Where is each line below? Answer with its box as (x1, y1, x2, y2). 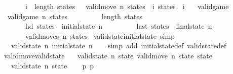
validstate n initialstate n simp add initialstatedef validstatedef (11, 40, 226, 51)
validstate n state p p (11, 60, 94, 70)
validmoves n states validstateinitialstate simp (25, 30, 175, 41)
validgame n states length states (7, 11, 142, 21)
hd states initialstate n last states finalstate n (25, 21, 212, 31)
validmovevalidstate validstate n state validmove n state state (4, 50, 213, 60)
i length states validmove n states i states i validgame (25, 1, 229, 11)
